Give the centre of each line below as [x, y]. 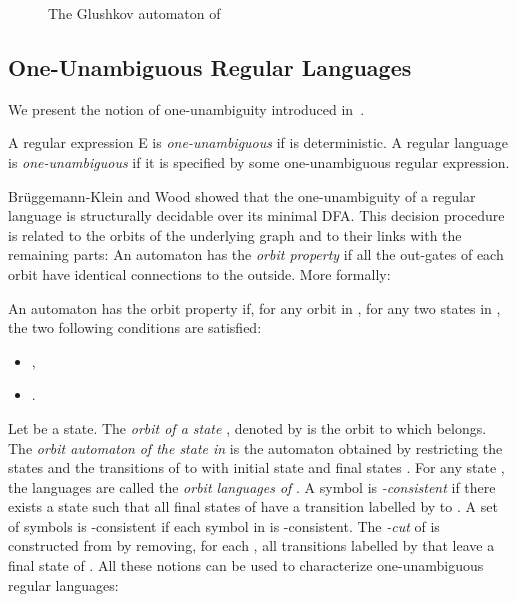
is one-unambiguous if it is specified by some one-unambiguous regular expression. [259, 161]
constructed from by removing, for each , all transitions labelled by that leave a [251, 545]
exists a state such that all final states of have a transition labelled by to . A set [253, 506]
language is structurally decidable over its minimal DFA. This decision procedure [256, 215]
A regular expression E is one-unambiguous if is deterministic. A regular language [258, 142]
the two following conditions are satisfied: [135, 327]
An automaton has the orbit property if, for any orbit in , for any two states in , [254, 307]
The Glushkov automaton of [134, 13]
